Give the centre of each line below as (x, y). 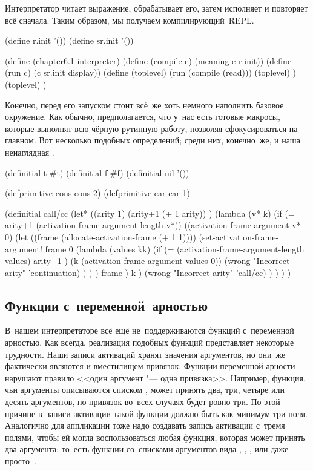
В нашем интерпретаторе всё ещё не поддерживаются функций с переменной (150, 330)
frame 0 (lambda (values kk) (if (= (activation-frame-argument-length (175, 249)
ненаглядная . (30, 152)
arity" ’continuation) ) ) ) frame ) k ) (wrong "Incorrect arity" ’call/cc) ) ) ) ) (148, 272)
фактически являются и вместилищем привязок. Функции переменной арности (150, 366)
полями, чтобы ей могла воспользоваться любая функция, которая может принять (155, 437)
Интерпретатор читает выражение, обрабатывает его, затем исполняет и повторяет (156, 8)
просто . (21, 461)
